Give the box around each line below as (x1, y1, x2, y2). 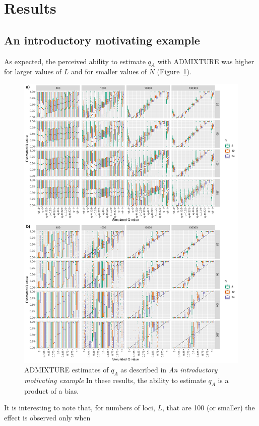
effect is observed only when (4, 412, 91, 423)
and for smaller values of (71, 66, 147, 77)
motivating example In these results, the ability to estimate (24, 375, 206, 386)
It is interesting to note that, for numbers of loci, (4, 402, 155, 413)
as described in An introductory (120, 364, 218, 375)
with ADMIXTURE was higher (157, 56, 254, 66)
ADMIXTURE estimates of (24, 364, 109, 375)
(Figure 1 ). (157, 66, 191, 77)
